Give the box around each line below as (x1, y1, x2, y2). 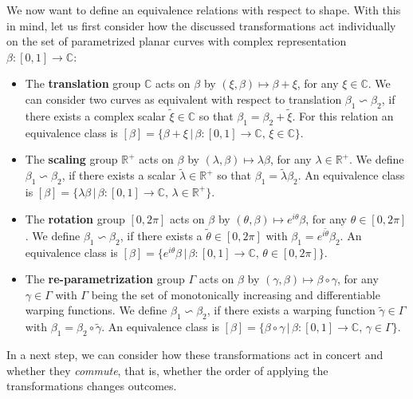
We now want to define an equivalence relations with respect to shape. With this (6, 2, 401, 18)
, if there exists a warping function (206, 302, 376, 318)
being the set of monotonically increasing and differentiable (91, 286, 380, 302)
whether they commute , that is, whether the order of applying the (6, 361, 328, 378)
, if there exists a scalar (61, 167, 176, 184)
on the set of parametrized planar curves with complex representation (6, 33, 347, 49)
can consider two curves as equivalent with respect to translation (25, 90, 342, 107)
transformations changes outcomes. (6, 377, 177, 394)
